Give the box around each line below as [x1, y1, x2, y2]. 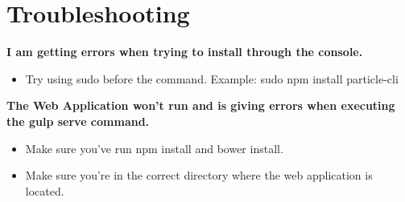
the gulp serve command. [6, 112, 150, 129]
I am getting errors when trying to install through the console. [6, 43, 363, 60]
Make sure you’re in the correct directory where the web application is [25, 167, 373, 184]
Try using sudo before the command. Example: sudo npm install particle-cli [25, 70, 399, 87]
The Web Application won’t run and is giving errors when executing [6, 97, 395, 114]
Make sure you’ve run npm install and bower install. [25, 139, 283, 156]
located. [25, 182, 64, 199]
